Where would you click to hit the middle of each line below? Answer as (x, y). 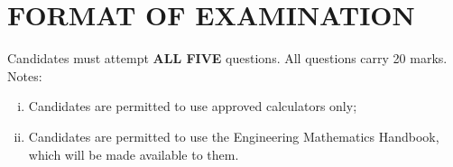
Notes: (25, 75)
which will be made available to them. (134, 154)
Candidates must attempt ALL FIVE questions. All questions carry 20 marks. (227, 58)
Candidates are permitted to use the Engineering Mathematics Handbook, (234, 136)
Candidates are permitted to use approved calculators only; (193, 106)
